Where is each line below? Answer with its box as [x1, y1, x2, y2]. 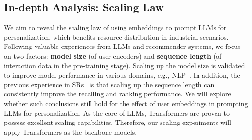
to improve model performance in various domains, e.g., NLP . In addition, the [4, 70, 240, 80]
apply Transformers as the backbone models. [4, 126, 137, 137]
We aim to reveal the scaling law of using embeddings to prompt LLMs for [4, 22, 227, 32]
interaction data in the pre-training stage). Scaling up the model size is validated [4, 60, 245, 70]
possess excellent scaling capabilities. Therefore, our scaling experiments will [4, 117, 232, 127]
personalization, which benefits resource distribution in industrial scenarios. [4, 31, 229, 42]
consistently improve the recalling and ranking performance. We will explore [4, 89, 231, 99]
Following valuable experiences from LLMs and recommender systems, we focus [4, 41, 241, 51]
